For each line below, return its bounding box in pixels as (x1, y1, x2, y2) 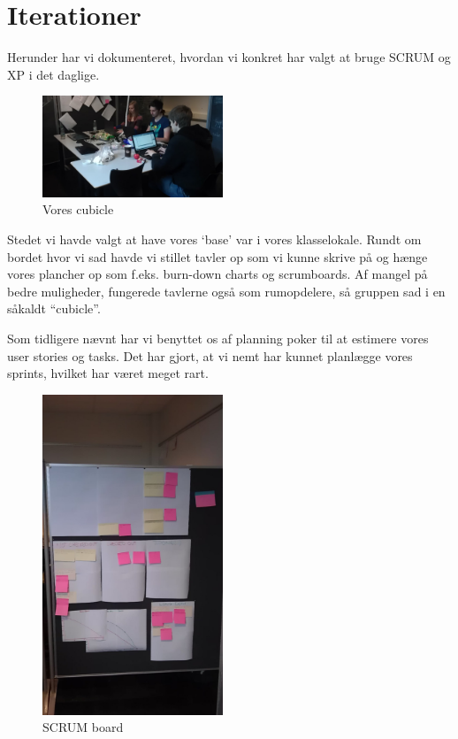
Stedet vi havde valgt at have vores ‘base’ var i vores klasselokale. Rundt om (7, 229, 422, 248)
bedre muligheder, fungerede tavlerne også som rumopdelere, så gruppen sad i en (7, 281, 446, 300)
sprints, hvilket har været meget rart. (7, 364, 209, 382)
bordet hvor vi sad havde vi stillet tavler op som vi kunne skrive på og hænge (7, 247, 428, 266)
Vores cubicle (42, 200, 114, 219)
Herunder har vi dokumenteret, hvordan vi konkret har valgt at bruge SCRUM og (7, 48, 451, 66)
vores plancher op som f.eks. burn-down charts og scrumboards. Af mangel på (7, 265, 428, 283)
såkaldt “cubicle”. (7, 299, 101, 318)
